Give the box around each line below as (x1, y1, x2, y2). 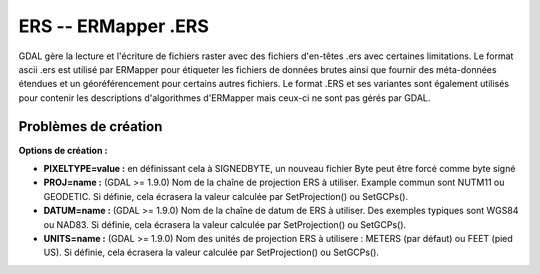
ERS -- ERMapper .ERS (18, 15, 210, 37)
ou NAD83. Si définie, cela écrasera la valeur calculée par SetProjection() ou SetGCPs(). (43, 218, 407, 230)
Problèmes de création (18, 118, 163, 135)
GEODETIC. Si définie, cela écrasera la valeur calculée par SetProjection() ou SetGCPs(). (43, 190, 409, 202)
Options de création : (18, 144, 108, 156)
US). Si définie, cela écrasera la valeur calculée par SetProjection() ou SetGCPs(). (43, 246, 380, 259)
